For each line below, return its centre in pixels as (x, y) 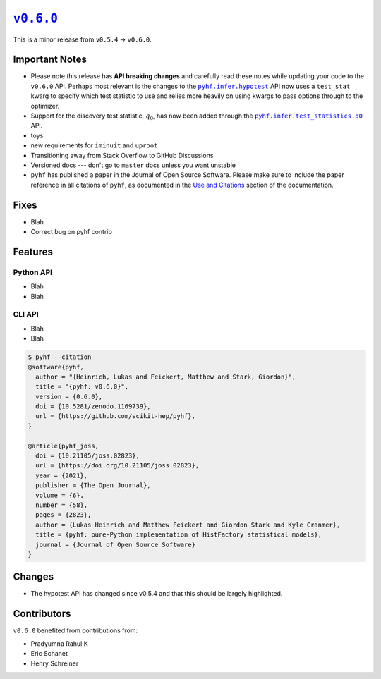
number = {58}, (62, 505)
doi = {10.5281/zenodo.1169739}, (93, 406)
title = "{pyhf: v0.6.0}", (82, 387)
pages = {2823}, (64, 515)
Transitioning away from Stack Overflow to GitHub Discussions (122, 155)
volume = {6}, (60, 495)
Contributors (42, 614)
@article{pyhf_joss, (63, 446)
